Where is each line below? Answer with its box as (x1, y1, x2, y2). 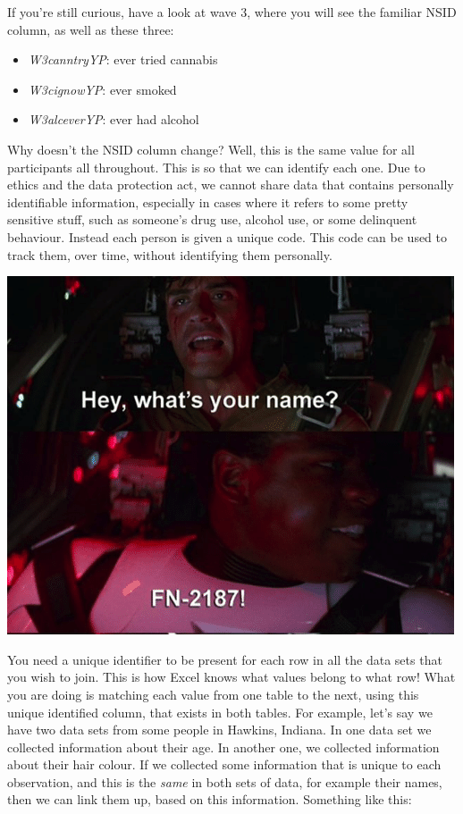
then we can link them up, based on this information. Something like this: (7, 790, 412, 809)
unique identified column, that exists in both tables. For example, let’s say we (7, 702, 433, 721)
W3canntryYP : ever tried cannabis (28, 50, 218, 69)
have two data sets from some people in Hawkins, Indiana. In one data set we (7, 720, 432, 739)
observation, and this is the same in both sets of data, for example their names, (7, 772, 442, 791)
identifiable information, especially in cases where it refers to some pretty (7, 192, 408, 211)
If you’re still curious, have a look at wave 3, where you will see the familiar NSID (7, 3, 457, 21)
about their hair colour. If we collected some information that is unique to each (7, 755, 442, 774)
